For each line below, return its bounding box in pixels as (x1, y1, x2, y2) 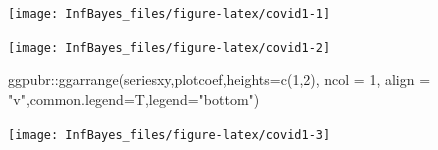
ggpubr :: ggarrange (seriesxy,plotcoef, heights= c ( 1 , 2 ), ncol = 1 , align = (8, 69, 431, 90)
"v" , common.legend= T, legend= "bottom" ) (8, 88, 260, 109)
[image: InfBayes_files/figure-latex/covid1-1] (8, 7, 331, 21)
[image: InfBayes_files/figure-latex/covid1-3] (8, 127, 331, 142)
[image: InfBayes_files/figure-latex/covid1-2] (8, 40, 331, 55)
